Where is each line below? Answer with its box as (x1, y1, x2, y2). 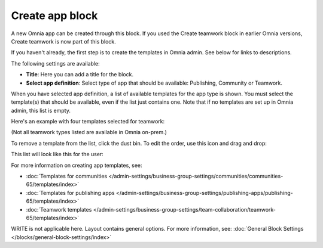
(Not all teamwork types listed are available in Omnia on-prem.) (11, 129, 167, 136)
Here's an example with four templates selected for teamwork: (11, 118, 165, 125)
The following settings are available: (11, 60, 100, 67)
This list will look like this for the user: (11, 151, 104, 158)
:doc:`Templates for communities (26, 173, 108, 180)
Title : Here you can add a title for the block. (26, 71, 134, 78)
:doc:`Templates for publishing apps (26, 189, 115, 196)
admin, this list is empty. (11, 107, 71, 114)
